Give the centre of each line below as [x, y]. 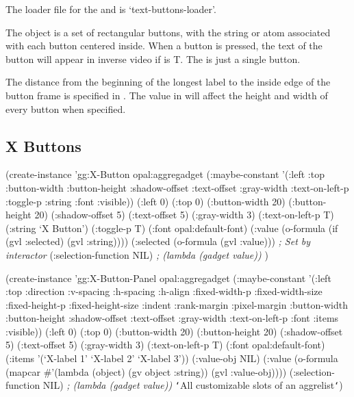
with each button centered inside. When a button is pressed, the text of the [164, 46]
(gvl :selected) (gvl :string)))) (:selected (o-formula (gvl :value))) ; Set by [158, 241]
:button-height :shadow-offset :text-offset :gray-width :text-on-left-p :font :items [172, 318]
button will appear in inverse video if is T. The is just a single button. [153, 59]
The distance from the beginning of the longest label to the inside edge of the [168, 82]
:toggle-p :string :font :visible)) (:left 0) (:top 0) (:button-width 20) [146, 201]
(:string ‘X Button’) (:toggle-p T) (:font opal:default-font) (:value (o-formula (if [172, 228]
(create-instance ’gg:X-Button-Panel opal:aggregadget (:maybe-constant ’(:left [168, 278]
